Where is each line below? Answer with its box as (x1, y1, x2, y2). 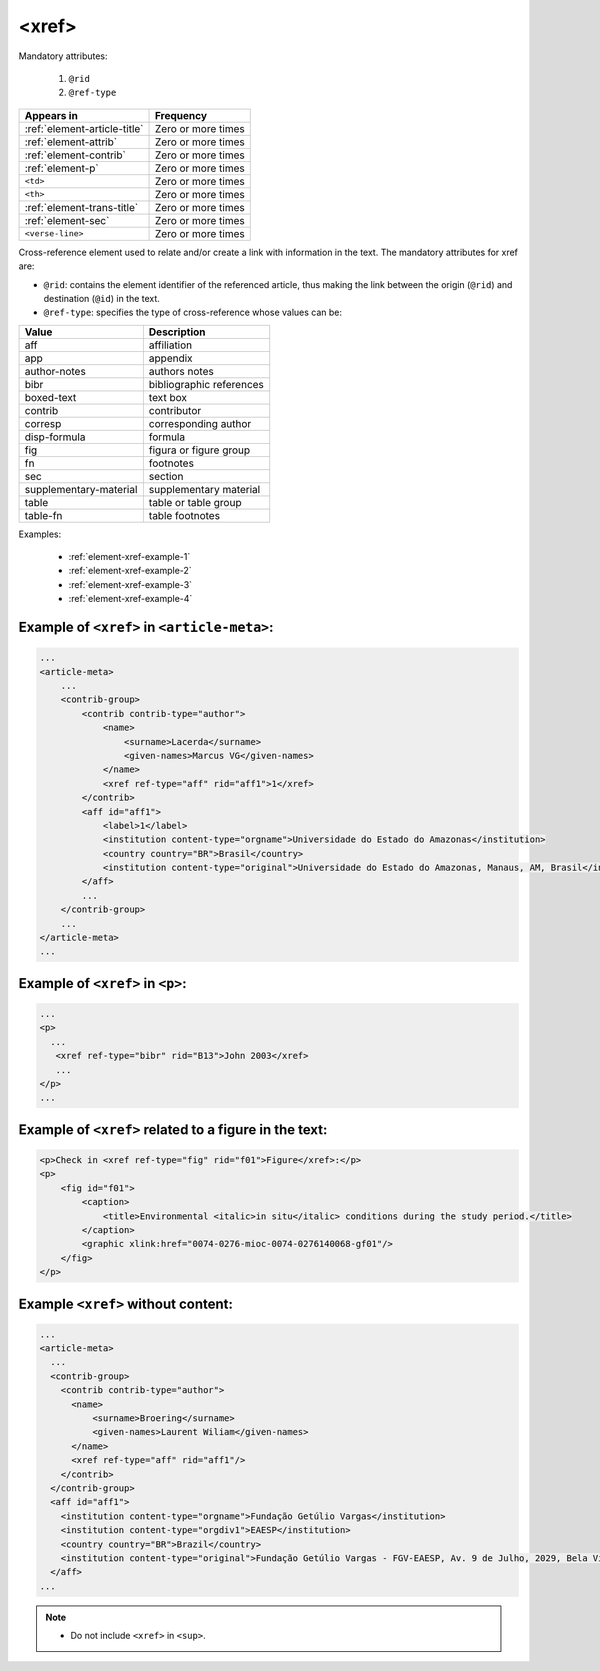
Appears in (24, 108, 79, 122)
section (148, 469, 184, 483)
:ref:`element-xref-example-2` (68, 565, 192, 577)
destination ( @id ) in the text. (43, 292, 160, 304)
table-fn (24, 508, 63, 522)
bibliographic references (148, 377, 265, 391)
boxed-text (24, 390, 77, 404)
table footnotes (148, 508, 220, 522)
